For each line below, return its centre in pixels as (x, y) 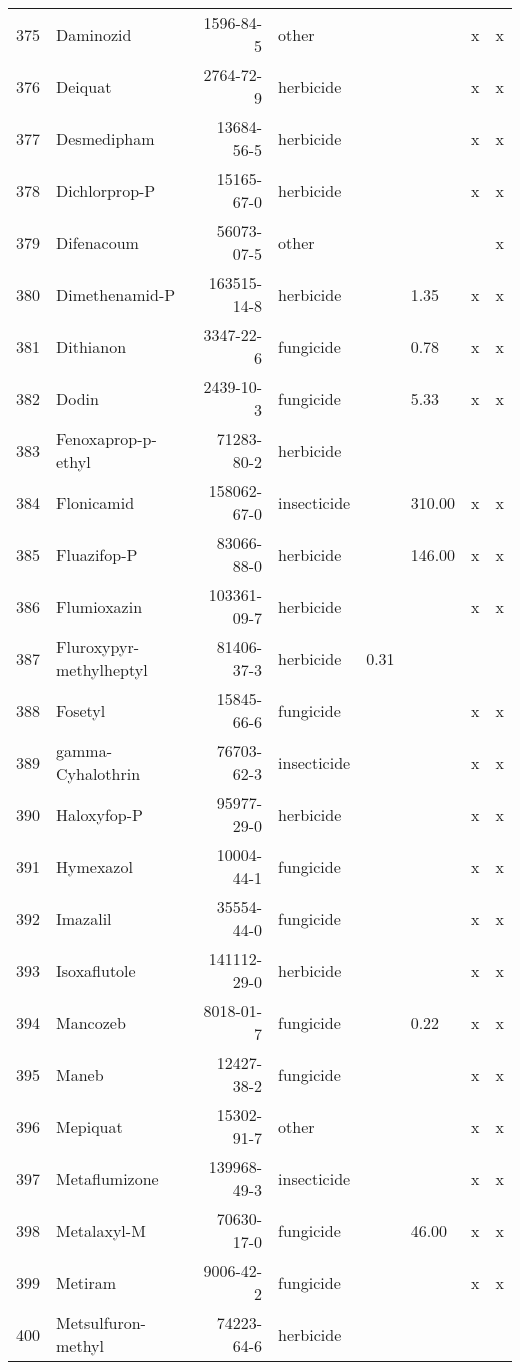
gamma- (84, 750)
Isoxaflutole (96, 970)
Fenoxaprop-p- (106, 438)
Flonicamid (95, 502)
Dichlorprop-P (106, 190)
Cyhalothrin (98, 773)
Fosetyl (81, 710)
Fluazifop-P (97, 554)
